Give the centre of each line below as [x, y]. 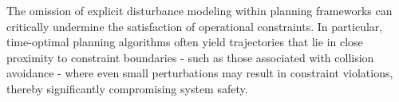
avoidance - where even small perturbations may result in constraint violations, [200, 73]
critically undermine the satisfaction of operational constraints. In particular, [195, 26]
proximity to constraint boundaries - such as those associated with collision [190, 57]
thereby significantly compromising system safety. [127, 88]
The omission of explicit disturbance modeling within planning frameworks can [199, 10]
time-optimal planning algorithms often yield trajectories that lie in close [185, 42]
